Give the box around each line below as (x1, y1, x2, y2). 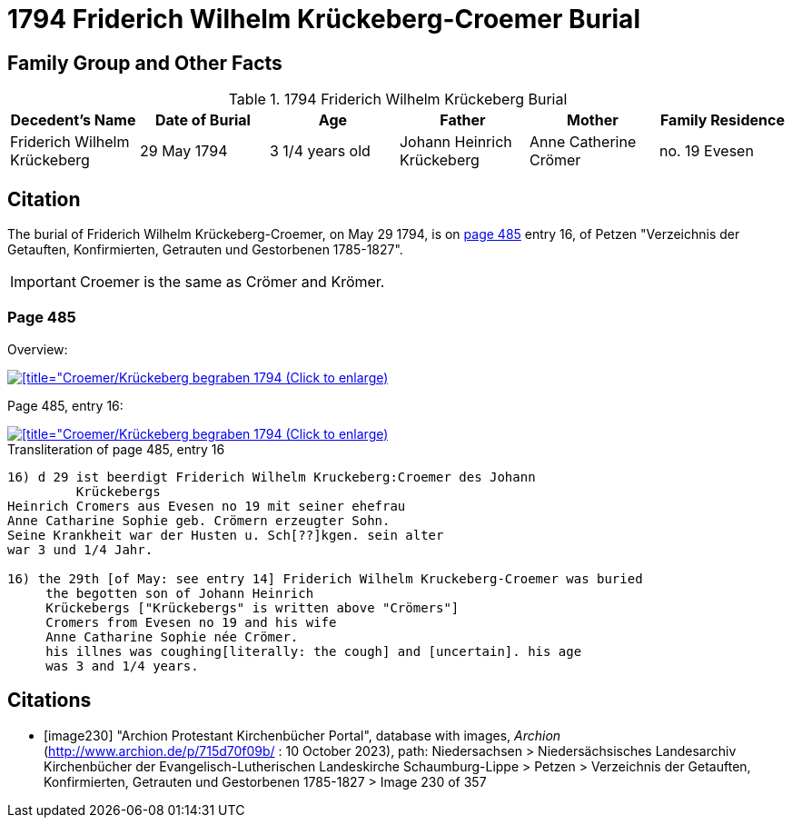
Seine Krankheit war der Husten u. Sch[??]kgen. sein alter (7, 527, 444, 542)
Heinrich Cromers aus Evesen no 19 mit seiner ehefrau (7, 498, 406, 513)
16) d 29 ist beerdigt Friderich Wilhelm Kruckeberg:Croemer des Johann (7, 469, 536, 484)
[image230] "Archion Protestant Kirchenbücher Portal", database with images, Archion (44, 727, 561, 743)
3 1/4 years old (269, 142, 371, 161)
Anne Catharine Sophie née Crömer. (45, 629, 299, 644)
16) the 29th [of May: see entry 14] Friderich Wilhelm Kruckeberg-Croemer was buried (7, 571, 643, 586)
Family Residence (659, 111, 785, 130)
